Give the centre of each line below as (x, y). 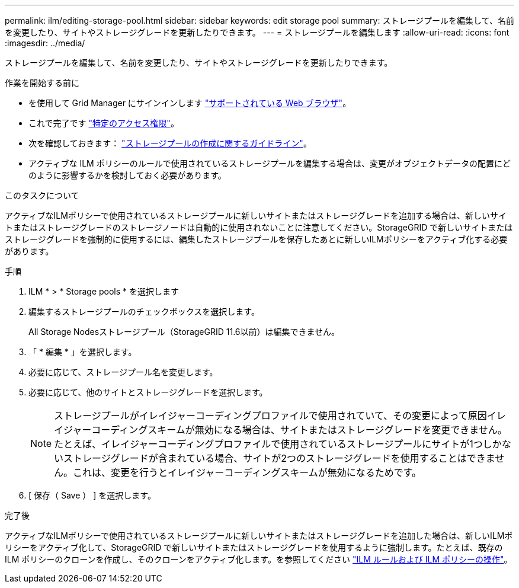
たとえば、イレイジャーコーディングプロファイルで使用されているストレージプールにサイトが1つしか (278, 444)
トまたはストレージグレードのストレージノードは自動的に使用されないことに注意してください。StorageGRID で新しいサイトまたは (259, 227)
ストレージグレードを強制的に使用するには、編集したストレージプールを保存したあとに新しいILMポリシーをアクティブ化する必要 (256, 239)
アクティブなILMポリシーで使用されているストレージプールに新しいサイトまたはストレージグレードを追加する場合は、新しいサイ (256, 215)
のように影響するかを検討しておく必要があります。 (127, 175)
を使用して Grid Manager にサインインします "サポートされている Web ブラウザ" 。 (190, 103)
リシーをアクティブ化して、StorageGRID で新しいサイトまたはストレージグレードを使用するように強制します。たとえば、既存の (254, 547)
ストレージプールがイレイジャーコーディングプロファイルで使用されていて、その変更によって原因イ (275, 416)
